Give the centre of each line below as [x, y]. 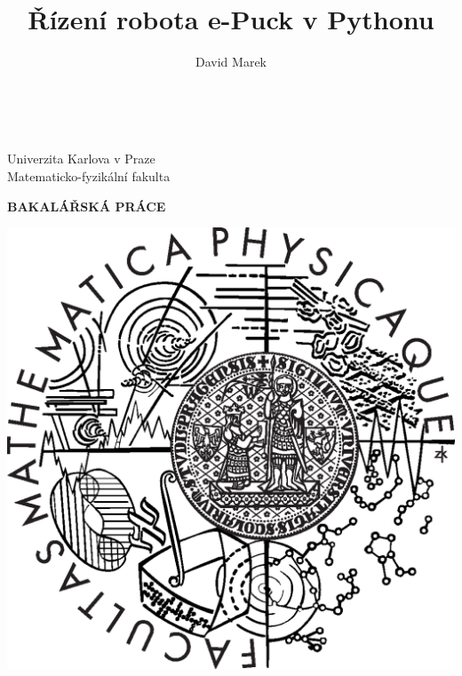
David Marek [231, 62]
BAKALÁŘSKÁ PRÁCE [87, 206]
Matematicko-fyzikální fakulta [89, 175]
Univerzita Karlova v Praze [81, 159]
